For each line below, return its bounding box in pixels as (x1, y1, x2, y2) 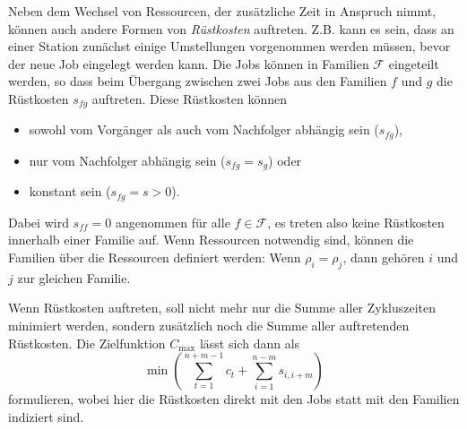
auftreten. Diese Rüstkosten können (91, 89, 288, 107)
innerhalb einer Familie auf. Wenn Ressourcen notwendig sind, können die (8, 230, 414, 249)
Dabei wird (8, 212, 69, 231)
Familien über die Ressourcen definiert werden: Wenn (8, 247, 301, 266)
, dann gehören (342, 247, 425, 266)
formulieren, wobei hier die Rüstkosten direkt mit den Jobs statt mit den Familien (8, 390, 460, 408)
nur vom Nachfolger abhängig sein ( (29, 150, 226, 169)
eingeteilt (388, 54, 439, 73)
